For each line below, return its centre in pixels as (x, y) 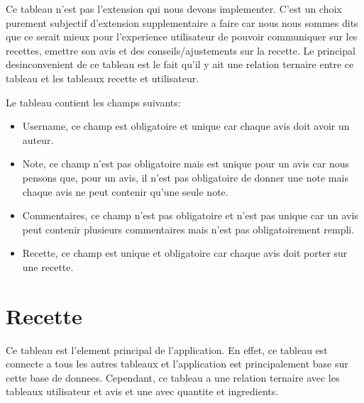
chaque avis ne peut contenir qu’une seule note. (125, 191)
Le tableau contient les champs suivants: (93, 102)
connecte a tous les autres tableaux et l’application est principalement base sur (177, 364)
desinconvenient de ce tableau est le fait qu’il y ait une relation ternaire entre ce (180, 64)
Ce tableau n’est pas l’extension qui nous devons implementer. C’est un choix (174, 9)
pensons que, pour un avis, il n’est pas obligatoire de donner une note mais (185, 177)
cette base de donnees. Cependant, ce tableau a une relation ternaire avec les (173, 377)
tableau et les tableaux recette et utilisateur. (103, 78)
